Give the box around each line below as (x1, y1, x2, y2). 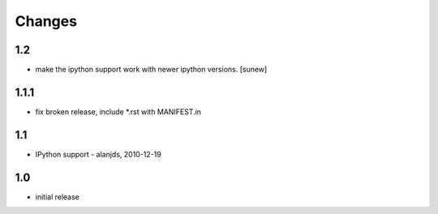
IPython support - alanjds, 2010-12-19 (35, 149, 161, 159)
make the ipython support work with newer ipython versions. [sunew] (35, 65, 268, 75)
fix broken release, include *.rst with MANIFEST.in (35, 106, 202, 117)
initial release (35, 191, 80, 202)
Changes (15, 12, 77, 30)
